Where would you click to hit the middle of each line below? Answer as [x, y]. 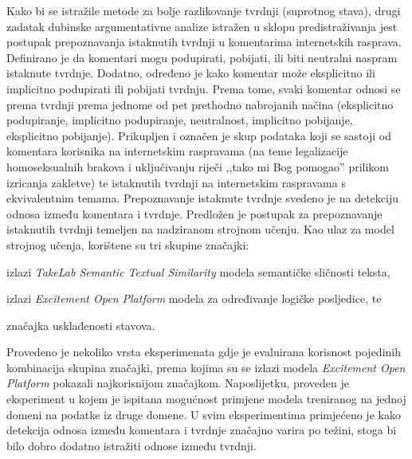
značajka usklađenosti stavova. [81, 325]
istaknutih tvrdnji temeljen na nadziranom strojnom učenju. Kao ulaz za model [200, 229]
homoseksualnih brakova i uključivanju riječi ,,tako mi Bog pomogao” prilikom [198, 166]
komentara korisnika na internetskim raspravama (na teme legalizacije [177, 151]
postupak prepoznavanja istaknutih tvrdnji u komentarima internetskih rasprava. [204, 42]
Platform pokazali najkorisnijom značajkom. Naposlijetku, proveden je [178, 383]
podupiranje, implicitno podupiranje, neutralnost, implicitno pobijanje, [180, 120]
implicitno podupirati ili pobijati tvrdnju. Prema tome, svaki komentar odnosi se [204, 88]
